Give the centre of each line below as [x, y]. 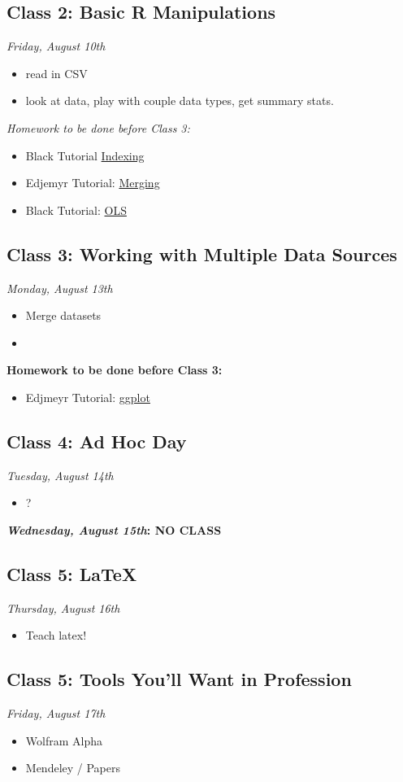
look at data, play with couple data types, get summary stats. [180, 100]
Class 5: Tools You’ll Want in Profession [179, 679]
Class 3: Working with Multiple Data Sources [202, 253]
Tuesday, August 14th [60, 475]
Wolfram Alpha [64, 740]
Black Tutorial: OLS [76, 210]
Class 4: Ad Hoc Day [97, 441]
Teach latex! [56, 635]
